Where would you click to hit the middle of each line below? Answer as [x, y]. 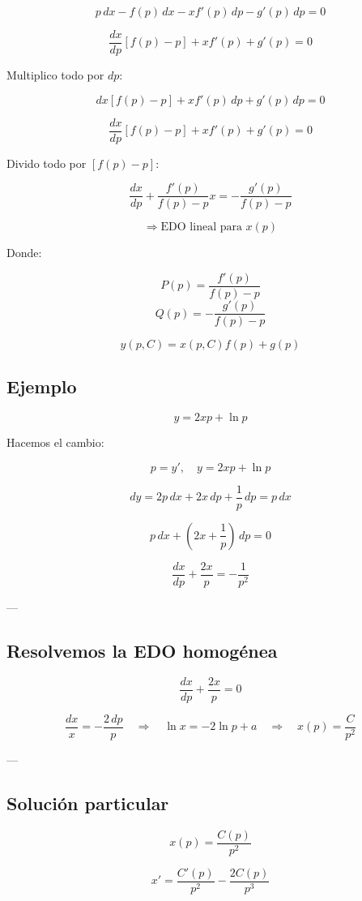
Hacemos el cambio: [55, 442]
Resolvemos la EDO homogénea [142, 650]
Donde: [24, 253]
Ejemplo [42, 386]
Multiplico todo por [55, 75]
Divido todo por [47, 163]
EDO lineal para [201, 227]
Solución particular [88, 802]
